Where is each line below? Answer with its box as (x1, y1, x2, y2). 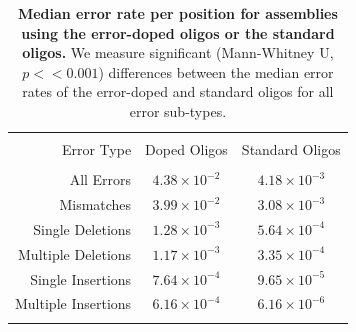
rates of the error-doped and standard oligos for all (22, 81, 334, 102)
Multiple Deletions (18, 243, 132, 264)
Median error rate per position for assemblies (17, 3, 338, 23)
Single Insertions (30, 268, 132, 289)
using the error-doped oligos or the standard (21, 22, 335, 43)
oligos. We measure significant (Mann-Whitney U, (22, 42, 334, 63)
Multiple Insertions (15, 293, 132, 314)
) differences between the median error (98, 61, 334, 82)
